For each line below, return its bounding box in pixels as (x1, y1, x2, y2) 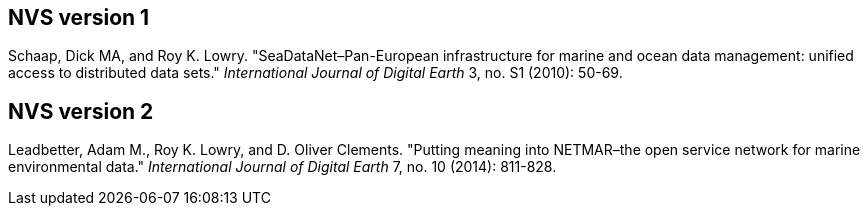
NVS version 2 (8, 98, 154, 124)
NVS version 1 (8, 5, 150, 30)
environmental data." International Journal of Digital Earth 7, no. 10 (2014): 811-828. (8, 158, 557, 176)
